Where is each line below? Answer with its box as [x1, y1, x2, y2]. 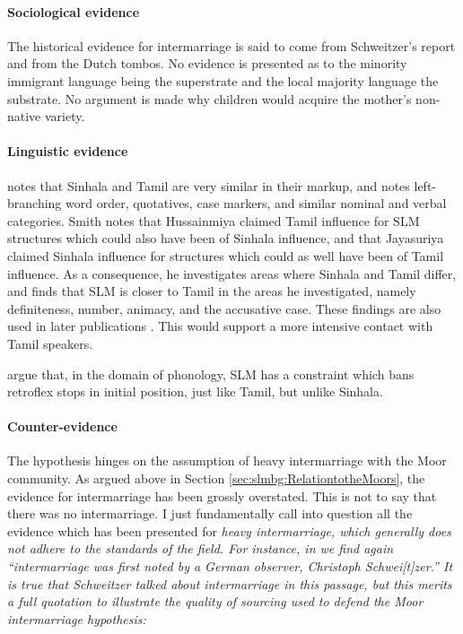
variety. [44, 107, 85, 126]
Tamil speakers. [7, 334, 93, 352]
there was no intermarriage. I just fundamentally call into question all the [7, 504, 413, 523]
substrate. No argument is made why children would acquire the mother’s [7, 89, 412, 108]
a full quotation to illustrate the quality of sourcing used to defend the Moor [7, 592, 424, 611]
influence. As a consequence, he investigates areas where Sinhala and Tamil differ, [7, 264, 457, 282]
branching [7, 194, 62, 213]
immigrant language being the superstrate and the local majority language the [7, 71, 439, 90]
